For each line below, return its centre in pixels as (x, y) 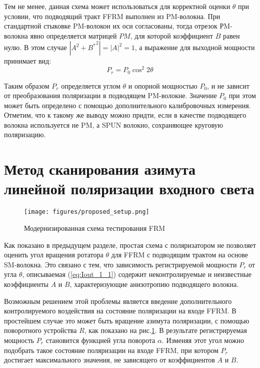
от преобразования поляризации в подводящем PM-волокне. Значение (110, 95)
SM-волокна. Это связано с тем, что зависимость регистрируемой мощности (120, 264)
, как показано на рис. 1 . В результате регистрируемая (165, 330)
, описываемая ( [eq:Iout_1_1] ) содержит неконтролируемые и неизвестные (137, 274)
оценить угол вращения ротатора (54, 255)
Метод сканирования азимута (100, 169)
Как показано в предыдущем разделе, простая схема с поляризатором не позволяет (130, 245)
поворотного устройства (40, 330)
